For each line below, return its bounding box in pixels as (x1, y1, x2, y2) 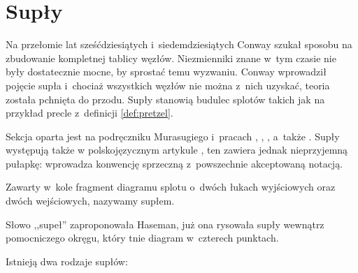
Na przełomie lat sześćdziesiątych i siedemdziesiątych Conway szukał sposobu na (6, 37, 352, 52)
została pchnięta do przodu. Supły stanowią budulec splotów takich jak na (6, 91, 325, 106)
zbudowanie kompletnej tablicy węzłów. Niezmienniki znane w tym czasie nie (6, 50, 336, 65)
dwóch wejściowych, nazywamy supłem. (6, 193, 175, 208)
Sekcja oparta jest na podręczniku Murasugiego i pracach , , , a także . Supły (6, 128, 340, 143)
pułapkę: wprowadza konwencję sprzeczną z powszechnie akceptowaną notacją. (6, 156, 343, 170)
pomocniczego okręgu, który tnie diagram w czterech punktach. (6, 230, 279, 245)
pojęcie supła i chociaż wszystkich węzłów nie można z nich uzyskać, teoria (6, 78, 330, 92)
